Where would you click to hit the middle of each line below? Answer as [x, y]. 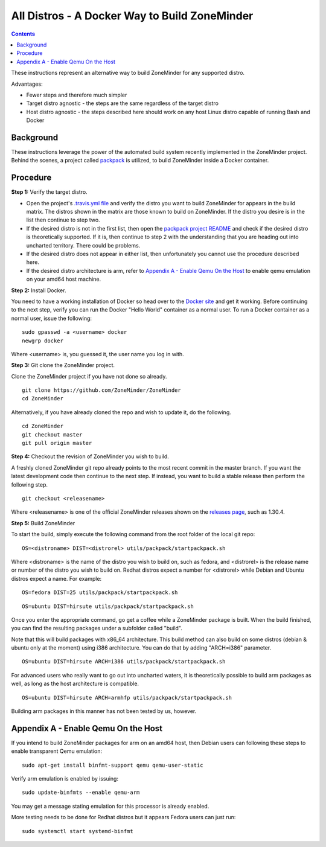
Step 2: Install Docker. [39, 290]
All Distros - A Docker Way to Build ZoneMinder [132, 16]
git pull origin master [57, 443]
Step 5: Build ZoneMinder [43, 523]
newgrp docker [43, 340]
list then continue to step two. [63, 220]
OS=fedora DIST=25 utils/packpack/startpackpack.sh [100, 593]
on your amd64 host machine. [64, 279]
